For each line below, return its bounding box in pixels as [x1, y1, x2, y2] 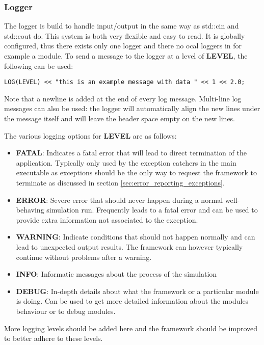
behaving [16, 204, 44, 215]
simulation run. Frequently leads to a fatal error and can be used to [46, 204, 258, 215]
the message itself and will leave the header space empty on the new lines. [4, 113, 235, 124]
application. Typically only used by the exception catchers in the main [16, 157, 236, 168]
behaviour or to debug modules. [16, 305, 116, 316]
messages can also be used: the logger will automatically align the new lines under [4, 103, 260, 114]
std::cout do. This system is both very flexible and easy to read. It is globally [4, 30, 245, 41]
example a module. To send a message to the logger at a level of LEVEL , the [4, 50, 248, 61]
